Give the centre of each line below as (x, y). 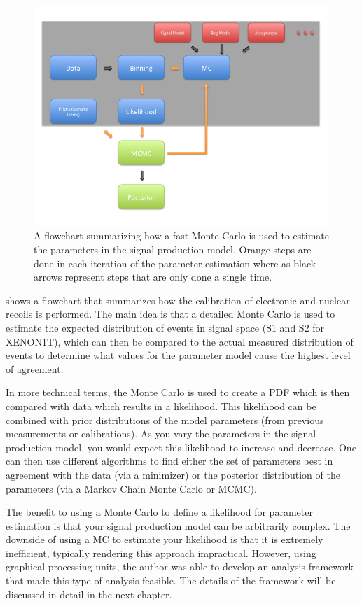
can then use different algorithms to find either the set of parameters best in (169, 461)
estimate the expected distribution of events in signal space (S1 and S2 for (165, 327)
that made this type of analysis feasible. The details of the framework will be (171, 580)
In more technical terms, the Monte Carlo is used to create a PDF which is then (178, 392)
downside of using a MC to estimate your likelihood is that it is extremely (165, 539)
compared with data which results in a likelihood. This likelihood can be (161, 406)
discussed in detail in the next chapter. (89, 594)
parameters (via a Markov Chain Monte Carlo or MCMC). (131, 488)
